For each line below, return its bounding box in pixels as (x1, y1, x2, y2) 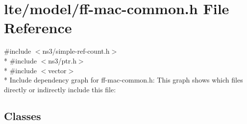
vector (48, 65, 67, 75)
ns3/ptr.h (48, 55, 76, 65)
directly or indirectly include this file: (4, 84, 116, 94)
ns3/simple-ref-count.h (42, 46, 110, 56)
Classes (4, 108, 41, 123)
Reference (4, 18, 72, 38)
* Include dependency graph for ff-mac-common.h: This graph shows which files (4, 75, 243, 85)
